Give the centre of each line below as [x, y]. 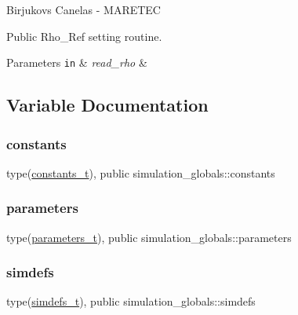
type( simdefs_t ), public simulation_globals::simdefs [131, 301]
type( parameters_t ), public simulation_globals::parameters [149, 237]
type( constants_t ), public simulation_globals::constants [141, 172]
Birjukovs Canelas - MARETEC [84, 9]
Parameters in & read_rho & [77, 62]
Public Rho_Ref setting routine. [84, 36]
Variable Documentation [107, 105]
